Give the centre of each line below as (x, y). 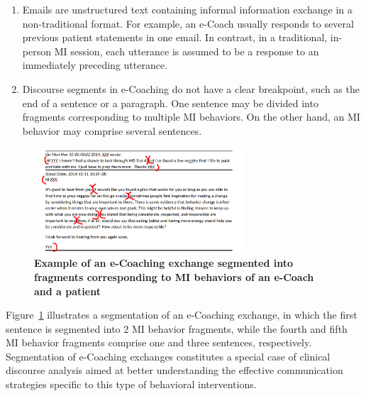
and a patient (67, 291)
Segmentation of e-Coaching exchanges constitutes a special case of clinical (168, 356)
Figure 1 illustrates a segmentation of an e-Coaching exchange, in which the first (182, 315)
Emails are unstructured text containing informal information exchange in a (187, 9)
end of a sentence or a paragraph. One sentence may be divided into (170, 103)
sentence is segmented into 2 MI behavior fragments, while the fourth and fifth (177, 328)
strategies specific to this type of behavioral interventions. (131, 384)
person (37, 51)
